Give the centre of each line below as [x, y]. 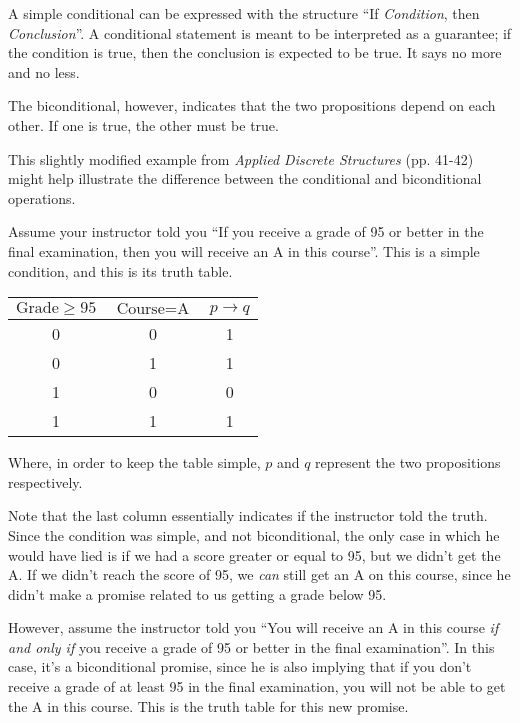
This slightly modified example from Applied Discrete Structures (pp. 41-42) [241, 158]
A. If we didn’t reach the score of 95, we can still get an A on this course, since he [259, 574]
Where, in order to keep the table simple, [134, 462]
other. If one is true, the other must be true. [143, 124]
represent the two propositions [408, 462]
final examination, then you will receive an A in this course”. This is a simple [244, 250]
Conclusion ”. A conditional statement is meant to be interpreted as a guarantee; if [260, 32]
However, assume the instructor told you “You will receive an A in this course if [253, 627]
